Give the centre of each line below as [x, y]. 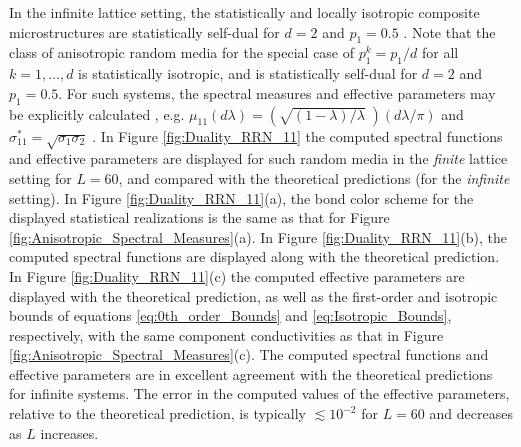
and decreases [471, 413]
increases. [69, 432]
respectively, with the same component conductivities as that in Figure [226, 334]
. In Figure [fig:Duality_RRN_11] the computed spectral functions [297, 135]
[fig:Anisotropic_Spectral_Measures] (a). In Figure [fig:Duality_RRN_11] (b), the [258, 236]
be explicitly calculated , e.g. [97, 113]
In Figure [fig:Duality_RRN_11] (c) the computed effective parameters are [237, 275]
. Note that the [449, 31]
